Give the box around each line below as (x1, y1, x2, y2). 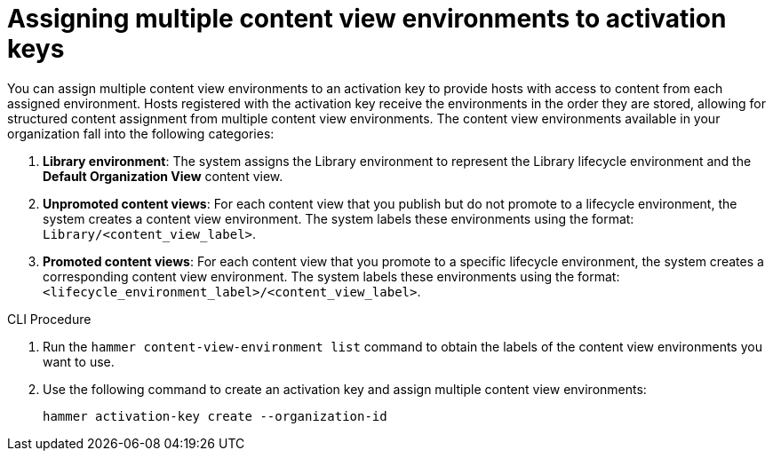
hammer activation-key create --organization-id (43, 408, 387, 423)
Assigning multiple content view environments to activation (7, 4, 727, 34)
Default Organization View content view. (43, 168, 283, 184)
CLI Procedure (7, 311, 92, 327)
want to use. (43, 353, 115, 369)
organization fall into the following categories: (7, 125, 275, 141)
